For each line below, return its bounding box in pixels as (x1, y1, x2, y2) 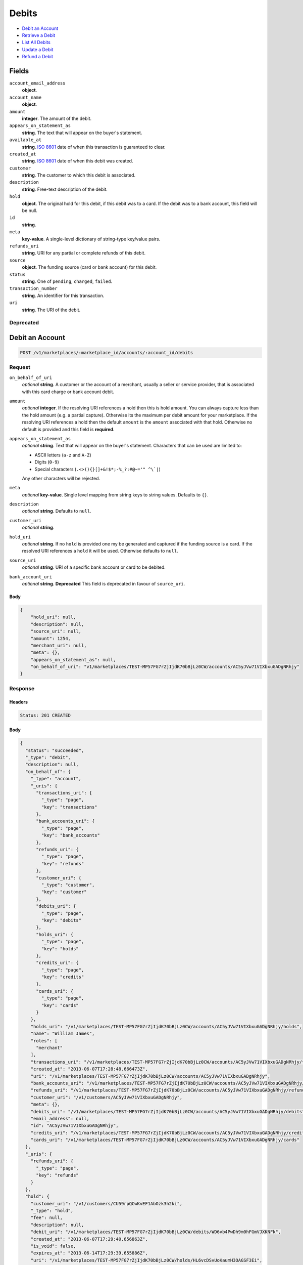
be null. (22, 207, 38, 214)
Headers (9, 699, 28, 705)
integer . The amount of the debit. (22, 115, 92, 121)
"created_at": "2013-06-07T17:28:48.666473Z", (30, 1066, 148, 1072)
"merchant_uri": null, (30, 643, 87, 648)
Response (9, 685, 35, 692)
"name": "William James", (30, 1031, 95, 1037)
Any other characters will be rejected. (22, 475, 100, 481)
